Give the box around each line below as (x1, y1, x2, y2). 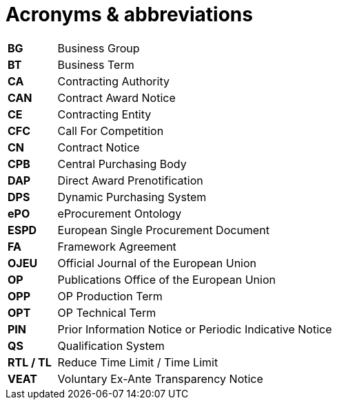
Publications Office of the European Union (57, 272, 276, 287)
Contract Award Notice (57, 90, 176, 105)
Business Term (57, 57, 134, 72)
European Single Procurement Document (57, 222, 269, 237)
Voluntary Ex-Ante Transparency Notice (57, 371, 263, 386)
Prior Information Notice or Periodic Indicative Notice (57, 322, 332, 336)
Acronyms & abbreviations (6, 3, 253, 26)
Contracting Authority (57, 74, 170, 88)
